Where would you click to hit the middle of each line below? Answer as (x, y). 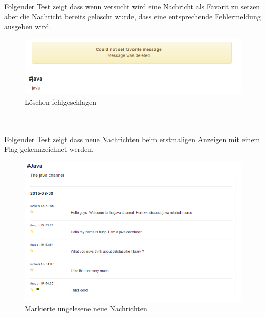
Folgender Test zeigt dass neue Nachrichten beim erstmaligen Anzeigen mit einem (132, 139)
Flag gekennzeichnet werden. (49, 149)
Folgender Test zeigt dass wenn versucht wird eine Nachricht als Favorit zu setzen (132, 6)
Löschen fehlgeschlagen (60, 102)
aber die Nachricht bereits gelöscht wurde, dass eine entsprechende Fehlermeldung (132, 16)
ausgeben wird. (28, 26)
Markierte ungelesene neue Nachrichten (86, 309)
